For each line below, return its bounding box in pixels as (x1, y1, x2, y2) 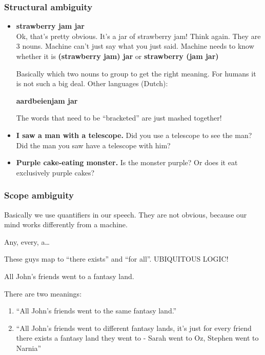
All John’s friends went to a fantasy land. (4, 270, 134, 281)
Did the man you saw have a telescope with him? (16, 140, 171, 150)
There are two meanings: (4, 288, 82, 299)
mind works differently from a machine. (4, 219, 128, 230)
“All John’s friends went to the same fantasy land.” (16, 305, 177, 316)
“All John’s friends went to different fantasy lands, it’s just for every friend (16, 322, 252, 333)
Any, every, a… (4, 236, 50, 247)
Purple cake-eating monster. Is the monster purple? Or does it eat (16, 157, 238, 168)
